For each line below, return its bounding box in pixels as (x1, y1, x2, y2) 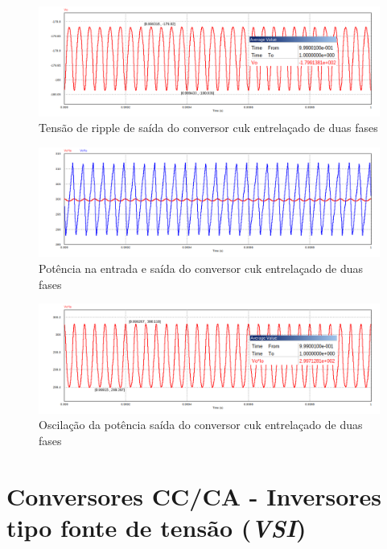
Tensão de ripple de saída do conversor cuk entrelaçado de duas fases (39, 119, 378, 136)
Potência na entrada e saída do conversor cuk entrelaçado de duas (39, 260, 364, 277)
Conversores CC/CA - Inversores (6, 479, 382, 512)
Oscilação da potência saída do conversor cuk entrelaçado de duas (39, 416, 363, 433)
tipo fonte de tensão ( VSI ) (6, 511, 307, 545)
